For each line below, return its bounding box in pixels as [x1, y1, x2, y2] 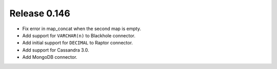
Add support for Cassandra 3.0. [22, 47, 89, 53]
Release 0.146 [9, 8, 70, 19]
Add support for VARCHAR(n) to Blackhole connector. [22, 32, 135, 38]
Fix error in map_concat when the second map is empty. [22, 26, 141, 32]
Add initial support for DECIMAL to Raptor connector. [22, 40, 133, 46]
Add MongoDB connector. [22, 54, 77, 60]
